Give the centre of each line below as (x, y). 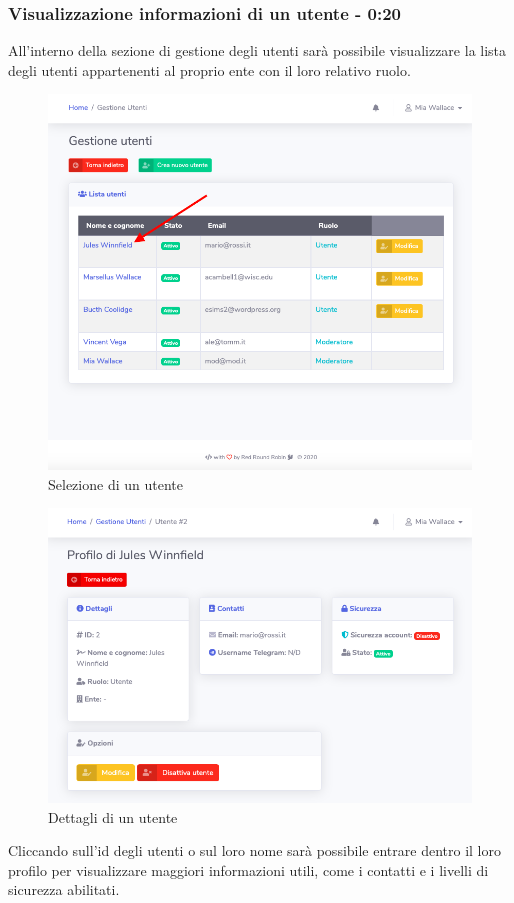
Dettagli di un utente (113, 816)
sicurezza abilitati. (64, 889)
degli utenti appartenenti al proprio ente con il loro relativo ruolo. (209, 69)
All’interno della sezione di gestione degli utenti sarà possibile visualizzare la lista (257, 50)
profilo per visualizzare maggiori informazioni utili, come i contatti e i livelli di (248, 869)
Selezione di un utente (115, 483)
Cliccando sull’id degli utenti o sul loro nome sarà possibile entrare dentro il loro (254, 850)
